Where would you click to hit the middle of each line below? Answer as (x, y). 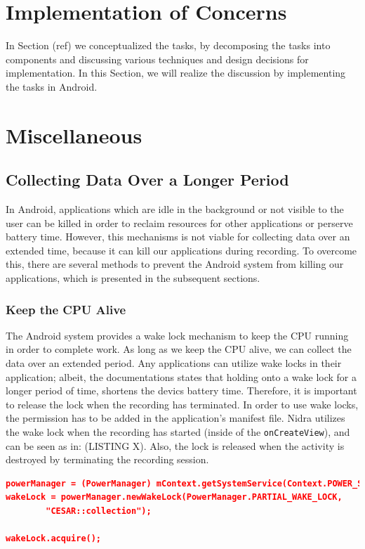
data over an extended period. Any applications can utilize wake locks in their (174, 363)
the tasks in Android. (52, 86)
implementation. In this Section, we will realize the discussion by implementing (176, 73)
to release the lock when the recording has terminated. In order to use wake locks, (182, 404)
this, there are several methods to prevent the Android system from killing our (175, 264)
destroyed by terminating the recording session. (107, 459)
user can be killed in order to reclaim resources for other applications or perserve (179, 222)
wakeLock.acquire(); (54, 539)
